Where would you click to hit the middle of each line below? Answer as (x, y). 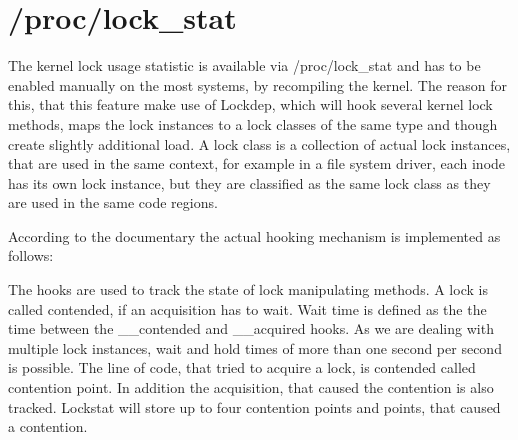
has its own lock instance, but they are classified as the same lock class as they (249, 182)
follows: (31, 255)
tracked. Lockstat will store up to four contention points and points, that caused (254, 406)
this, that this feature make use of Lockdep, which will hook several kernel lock (250, 104)
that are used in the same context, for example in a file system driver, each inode (257, 163)
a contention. (48, 426)
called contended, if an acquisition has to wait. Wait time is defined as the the (247, 308)
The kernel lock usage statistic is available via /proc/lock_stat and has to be (244, 65)
